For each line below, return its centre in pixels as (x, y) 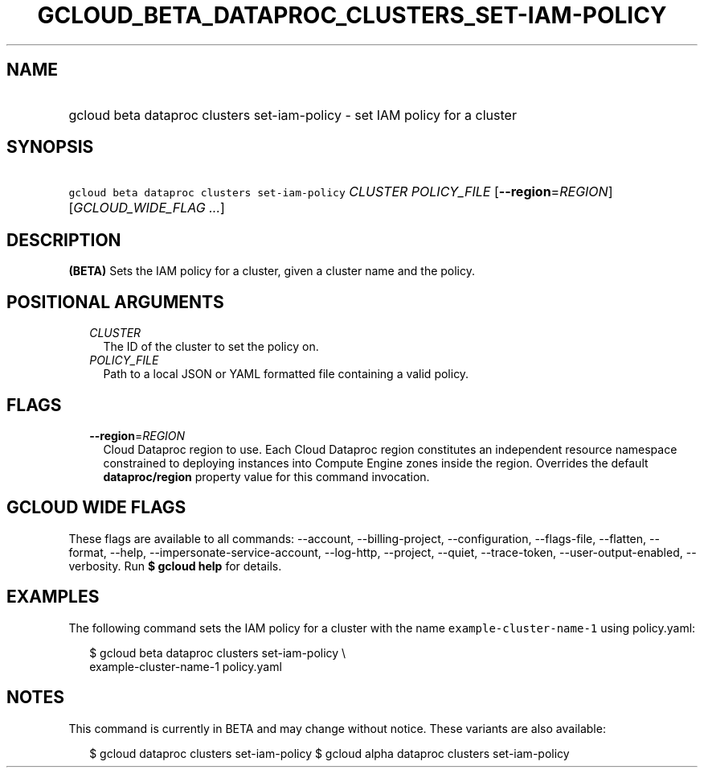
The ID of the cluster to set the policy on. (211, 347)
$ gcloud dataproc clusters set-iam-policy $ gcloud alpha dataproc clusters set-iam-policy (329, 753)
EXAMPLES (53, 597)
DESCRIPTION (64, 240)
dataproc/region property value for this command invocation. (266, 476)
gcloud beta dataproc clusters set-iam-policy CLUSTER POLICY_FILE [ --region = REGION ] (341, 192)
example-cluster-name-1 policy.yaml (186, 666)
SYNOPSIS (50, 147)
